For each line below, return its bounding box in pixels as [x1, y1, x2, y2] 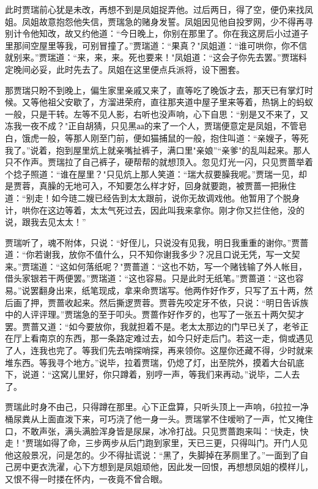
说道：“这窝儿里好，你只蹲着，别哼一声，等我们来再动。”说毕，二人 [21, 368, 292, 381]
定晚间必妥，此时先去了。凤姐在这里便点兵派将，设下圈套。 [5, 62, 245, 75]
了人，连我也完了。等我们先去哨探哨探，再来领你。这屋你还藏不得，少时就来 [5, 344, 313, 357]
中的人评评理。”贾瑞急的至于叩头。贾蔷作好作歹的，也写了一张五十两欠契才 [5, 308, 305, 321]
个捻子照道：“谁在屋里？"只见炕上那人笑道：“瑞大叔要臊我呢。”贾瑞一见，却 [5, 167, 308, 180]
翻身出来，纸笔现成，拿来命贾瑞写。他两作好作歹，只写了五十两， [39, 284, 305, 297]
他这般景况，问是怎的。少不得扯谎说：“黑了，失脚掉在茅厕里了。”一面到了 [5, 448, 300, 461]
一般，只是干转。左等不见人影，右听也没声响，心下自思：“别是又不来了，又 [5, 107, 309, 120]
